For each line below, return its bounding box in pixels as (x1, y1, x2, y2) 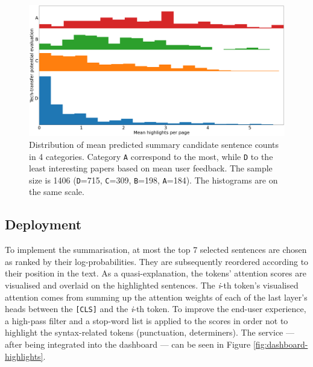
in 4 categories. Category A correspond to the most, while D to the (29, 150, 273, 162)
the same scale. (29, 185, 84, 198)
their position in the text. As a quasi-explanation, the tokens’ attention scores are (5, 267, 306, 279)
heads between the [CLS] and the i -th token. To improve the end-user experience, (5, 302, 306, 315)
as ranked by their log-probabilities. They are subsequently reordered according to (5, 255, 309, 267)
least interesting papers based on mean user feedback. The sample (29, 162, 273, 174)
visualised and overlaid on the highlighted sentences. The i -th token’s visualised (5, 279, 299, 292)
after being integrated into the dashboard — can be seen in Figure (5, 338, 251, 351)
